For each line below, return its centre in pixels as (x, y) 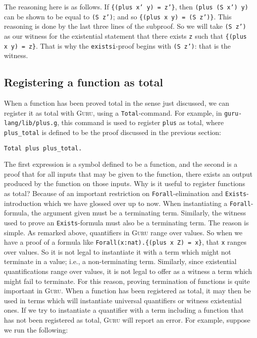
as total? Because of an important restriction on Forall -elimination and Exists (125, 193)
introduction (23, 203)
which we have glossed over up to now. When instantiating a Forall (147, 203)
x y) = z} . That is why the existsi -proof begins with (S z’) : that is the (117, 45)
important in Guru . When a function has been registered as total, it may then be (128, 291)
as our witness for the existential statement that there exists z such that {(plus (126, 35)
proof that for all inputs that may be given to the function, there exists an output (128, 173)
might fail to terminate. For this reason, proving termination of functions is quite (127, 281)
